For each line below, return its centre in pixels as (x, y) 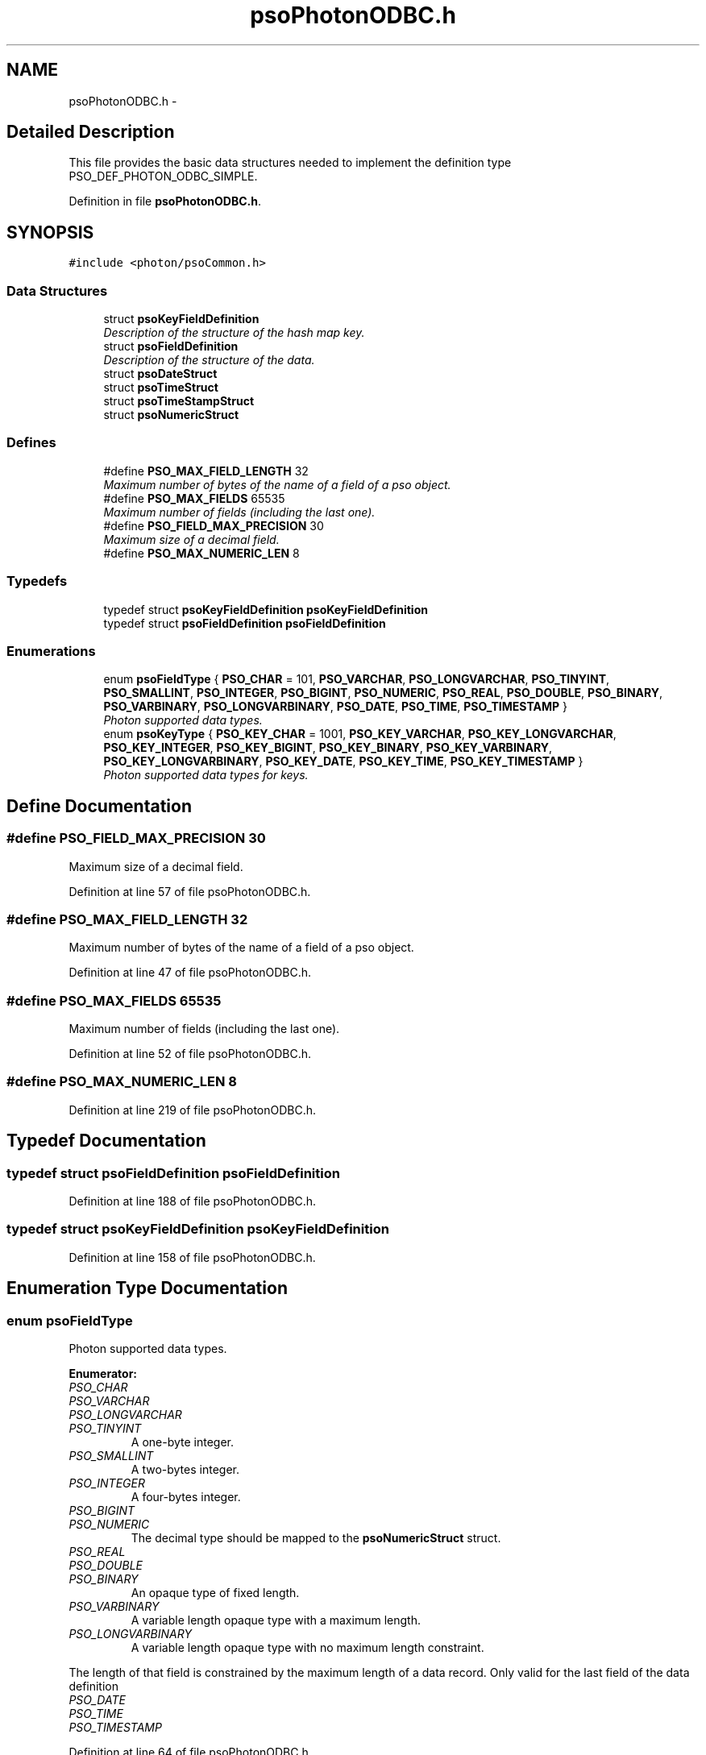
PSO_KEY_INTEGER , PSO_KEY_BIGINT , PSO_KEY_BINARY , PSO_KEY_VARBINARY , (328, 748)
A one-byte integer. (183, 1442)
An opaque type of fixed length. (215, 1592)
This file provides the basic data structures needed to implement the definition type (290, 163)
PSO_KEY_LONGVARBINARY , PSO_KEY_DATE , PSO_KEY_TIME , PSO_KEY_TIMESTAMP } (343, 761)
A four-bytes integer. (186, 1496)
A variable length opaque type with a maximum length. (276, 1620)
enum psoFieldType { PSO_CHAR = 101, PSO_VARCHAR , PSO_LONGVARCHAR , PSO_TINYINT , (357, 679)
